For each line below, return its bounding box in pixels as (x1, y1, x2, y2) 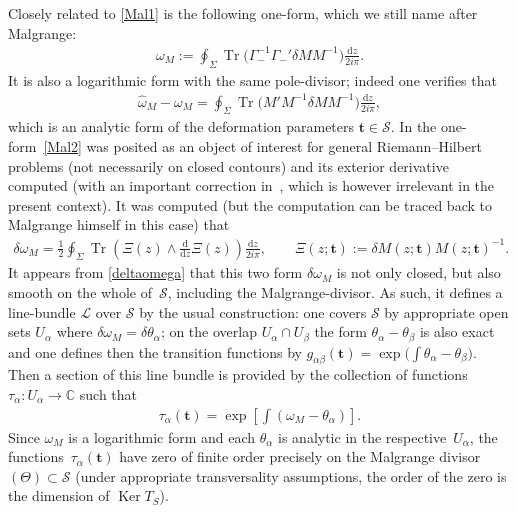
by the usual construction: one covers (139, 301, 367, 322)
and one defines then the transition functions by (8, 341, 302, 362)
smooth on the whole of (8, 281, 152, 302)
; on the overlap (160, 321, 257, 342)
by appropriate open (384, 301, 509, 322)
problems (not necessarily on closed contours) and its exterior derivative (8, 155, 449, 176)
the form (314, 321, 367, 342)
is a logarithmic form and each (68, 426, 256, 447)
